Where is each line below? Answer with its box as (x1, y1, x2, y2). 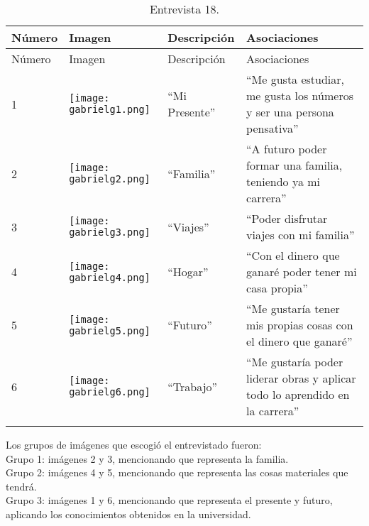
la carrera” (246, 402, 299, 419)
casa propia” (246, 280, 308, 296)
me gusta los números (246, 87, 353, 104)
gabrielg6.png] (69, 386, 150, 398)
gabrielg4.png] (69, 271, 150, 283)
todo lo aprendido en (246, 386, 350, 402)
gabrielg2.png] (69, 173, 150, 185)
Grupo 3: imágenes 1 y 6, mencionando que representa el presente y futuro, (6, 493, 333, 508)
